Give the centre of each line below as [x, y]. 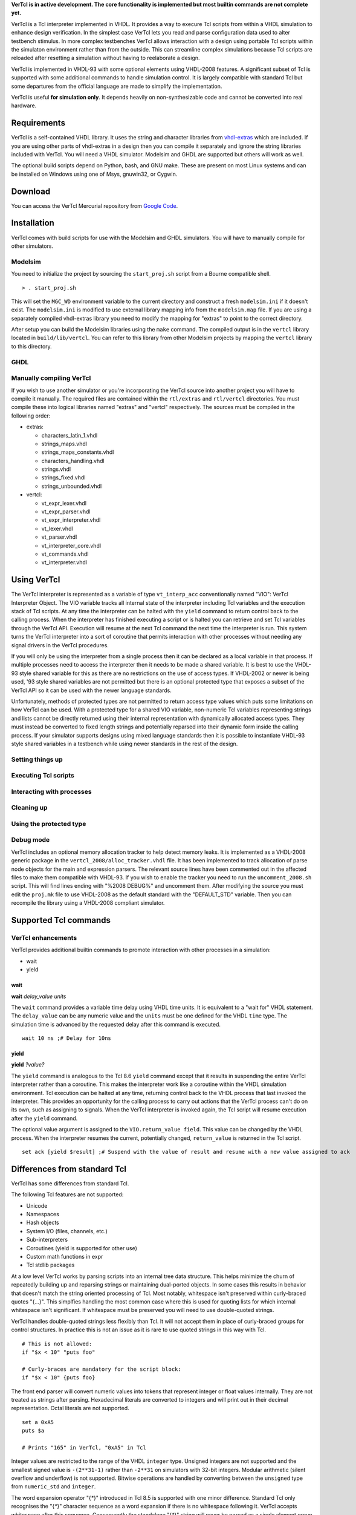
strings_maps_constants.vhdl [78, 452]
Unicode [37, 1205]
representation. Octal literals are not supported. [70, 1408]
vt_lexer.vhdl [57, 528]
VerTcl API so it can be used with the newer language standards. [91, 690]
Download [31, 191]
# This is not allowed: [57, 1344]
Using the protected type [49, 824]
